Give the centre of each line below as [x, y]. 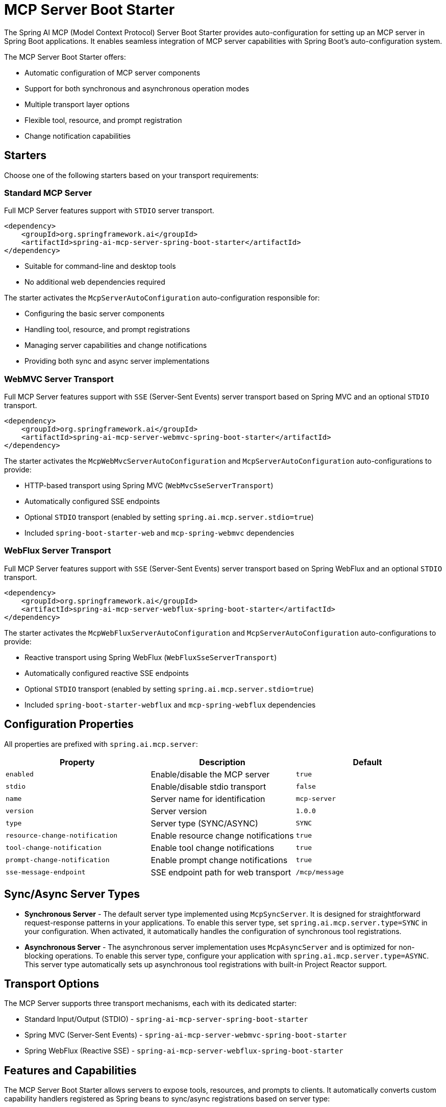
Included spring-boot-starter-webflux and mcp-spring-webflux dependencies [170, 705]
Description [222, 762]
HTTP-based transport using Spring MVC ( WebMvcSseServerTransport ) [149, 486]
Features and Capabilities [70, 1070]
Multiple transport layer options [77, 104]
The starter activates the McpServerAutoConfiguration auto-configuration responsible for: [162, 298]
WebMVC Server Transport [59, 379]
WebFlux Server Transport [58, 551]
